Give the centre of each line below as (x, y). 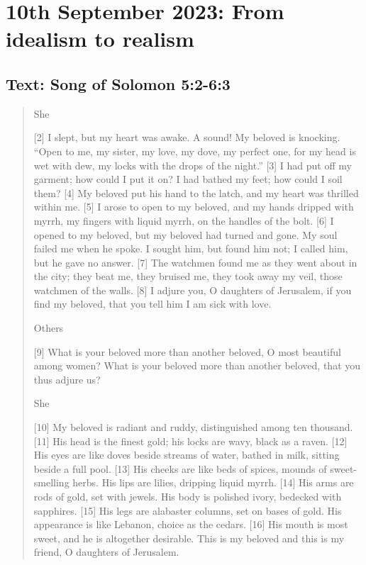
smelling (51, 482)
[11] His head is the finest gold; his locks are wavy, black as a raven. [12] (190, 441)
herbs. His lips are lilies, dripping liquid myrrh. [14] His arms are (213, 482)
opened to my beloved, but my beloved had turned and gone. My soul (185, 234)
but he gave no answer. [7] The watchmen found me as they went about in (195, 262)
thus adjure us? (67, 379)
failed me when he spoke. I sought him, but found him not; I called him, (191, 248)
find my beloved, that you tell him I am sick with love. (152, 304)
